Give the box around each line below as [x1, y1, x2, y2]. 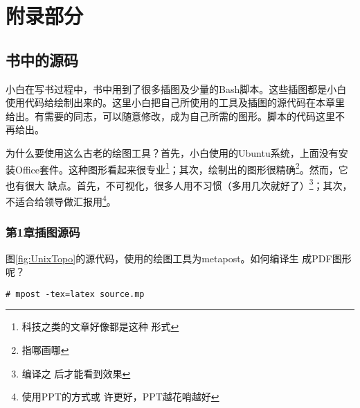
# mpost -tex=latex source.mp [6, 289, 145, 299]
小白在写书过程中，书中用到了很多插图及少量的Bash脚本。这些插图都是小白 [6, 81, 347, 96]
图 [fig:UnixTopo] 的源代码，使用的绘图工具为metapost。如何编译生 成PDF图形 [6, 250, 352, 265]
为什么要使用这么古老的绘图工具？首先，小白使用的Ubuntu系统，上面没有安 [6, 145, 348, 160]
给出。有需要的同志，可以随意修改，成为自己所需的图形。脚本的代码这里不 [6, 108, 345, 123]
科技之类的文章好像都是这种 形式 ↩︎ [21, 319, 179, 334]
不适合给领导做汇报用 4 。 [6, 192, 116, 208]
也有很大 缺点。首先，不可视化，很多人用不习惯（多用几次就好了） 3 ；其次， [6, 176, 352, 192]
